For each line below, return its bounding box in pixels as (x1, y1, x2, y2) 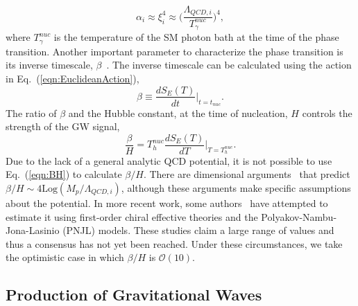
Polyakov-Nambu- (261, 209, 337, 224)
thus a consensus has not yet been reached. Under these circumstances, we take (6, 236, 343, 251)
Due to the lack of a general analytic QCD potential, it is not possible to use (6, 153, 332, 168)
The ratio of (6, 105, 57, 120)
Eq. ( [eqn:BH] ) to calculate (6, 167, 122, 181)
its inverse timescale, (6, 57, 93, 72)
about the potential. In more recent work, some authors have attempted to (6, 196, 328, 210)
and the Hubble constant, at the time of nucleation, (68, 105, 288, 120)
